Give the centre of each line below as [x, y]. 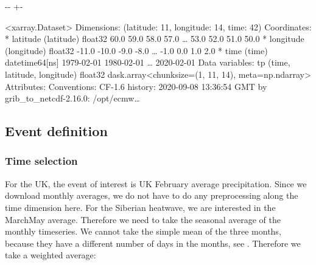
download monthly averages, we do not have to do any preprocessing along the [152, 195]
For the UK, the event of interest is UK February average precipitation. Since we [156, 183]
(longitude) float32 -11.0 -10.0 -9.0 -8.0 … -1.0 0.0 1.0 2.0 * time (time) [136, 50]
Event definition [56, 131]
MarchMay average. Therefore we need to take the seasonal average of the [143, 219]
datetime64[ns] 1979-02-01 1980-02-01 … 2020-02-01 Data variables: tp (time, [148, 62]
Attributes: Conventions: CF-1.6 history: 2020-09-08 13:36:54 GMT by [136, 86]
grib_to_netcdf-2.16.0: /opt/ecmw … [72, 98]
